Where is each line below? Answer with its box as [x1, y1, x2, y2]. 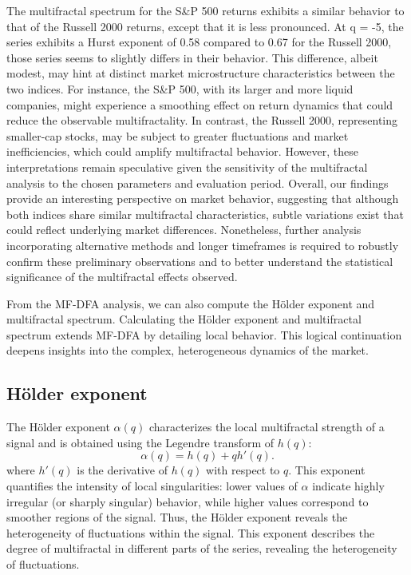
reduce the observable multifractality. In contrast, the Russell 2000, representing [6, 112, 398, 129]
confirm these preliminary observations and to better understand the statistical [6, 252, 393, 269]
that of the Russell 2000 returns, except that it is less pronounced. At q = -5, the [6, 18, 404, 34]
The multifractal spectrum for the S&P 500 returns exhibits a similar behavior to [6, 2, 405, 18]
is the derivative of [77, 462, 168, 478]
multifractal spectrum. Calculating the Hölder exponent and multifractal [6, 311, 362, 327]
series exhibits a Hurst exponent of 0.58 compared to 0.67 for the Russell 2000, [6, 34, 392, 50]
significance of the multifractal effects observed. [6, 268, 238, 285]
